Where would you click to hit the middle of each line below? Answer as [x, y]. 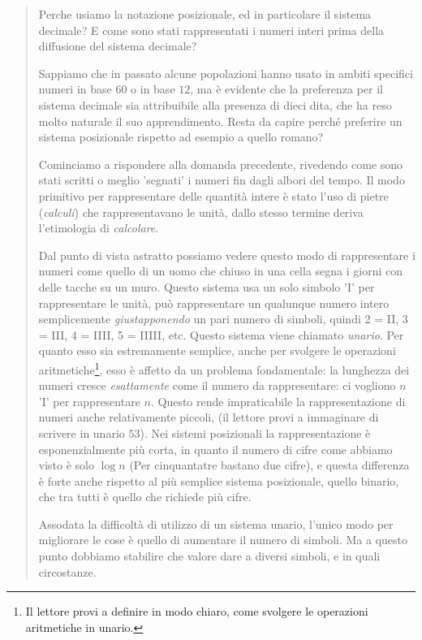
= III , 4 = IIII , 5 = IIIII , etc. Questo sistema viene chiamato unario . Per [221, 334]
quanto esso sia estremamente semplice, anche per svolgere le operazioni [217, 350]
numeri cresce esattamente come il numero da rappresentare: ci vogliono [217, 385]
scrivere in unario [82, 432]
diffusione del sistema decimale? [118, 46]
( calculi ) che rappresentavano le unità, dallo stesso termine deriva [201, 212]
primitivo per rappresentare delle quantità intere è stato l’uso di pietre [213, 195]
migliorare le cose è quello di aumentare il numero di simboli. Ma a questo [223, 540]
